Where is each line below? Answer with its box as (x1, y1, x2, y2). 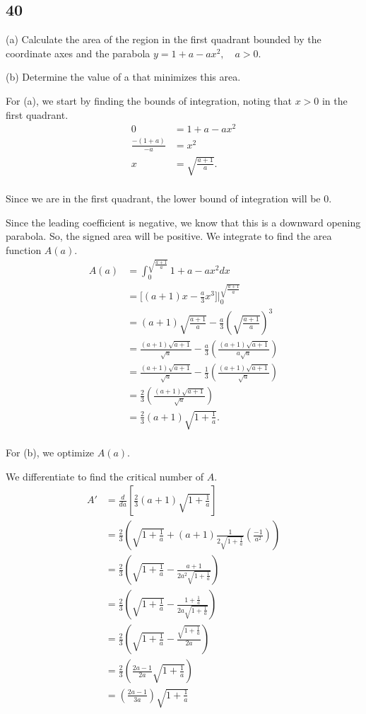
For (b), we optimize (6, 445, 95, 460)
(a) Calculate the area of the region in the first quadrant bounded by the (6, 32, 321, 47)
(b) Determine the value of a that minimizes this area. (6, 69, 241, 84)
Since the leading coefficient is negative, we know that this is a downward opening (6, 214, 361, 229)
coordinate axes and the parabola (6, 45, 150, 60)
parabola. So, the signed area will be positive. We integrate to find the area (6, 229, 332, 243)
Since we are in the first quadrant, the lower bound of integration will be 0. (6, 191, 332, 206)
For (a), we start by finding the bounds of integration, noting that (6, 93, 292, 108)
